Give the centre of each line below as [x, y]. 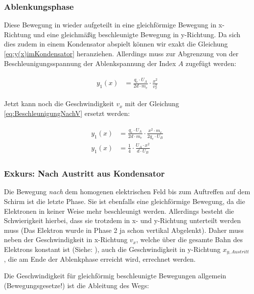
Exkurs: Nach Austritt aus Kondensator [84, 173]
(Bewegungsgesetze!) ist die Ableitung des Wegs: [77, 285]
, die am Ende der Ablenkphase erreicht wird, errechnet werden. [100, 259]
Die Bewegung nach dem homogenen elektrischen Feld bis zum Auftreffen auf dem [127, 192]
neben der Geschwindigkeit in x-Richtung [66, 239]
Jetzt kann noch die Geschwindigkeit [59, 103]
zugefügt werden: [211, 63]
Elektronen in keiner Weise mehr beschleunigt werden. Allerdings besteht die [119, 211]
